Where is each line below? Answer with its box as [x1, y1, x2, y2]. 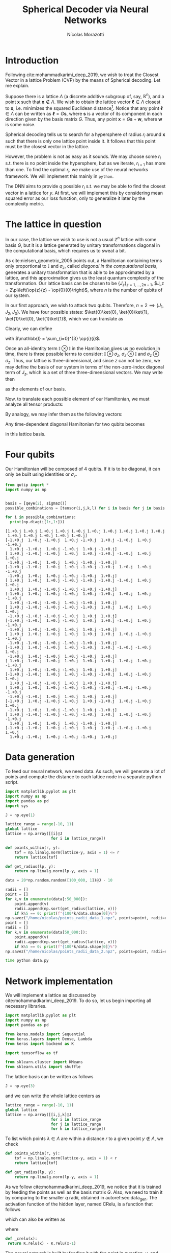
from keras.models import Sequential [5, 1031, 85, 1037]
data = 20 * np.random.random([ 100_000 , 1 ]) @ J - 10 [5, 878, 113, 883]
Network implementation [5, 975, 113, 987]
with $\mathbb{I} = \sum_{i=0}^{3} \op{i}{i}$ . [5, 335, 101, 341]
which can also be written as [5, 1216, 66, 1222]
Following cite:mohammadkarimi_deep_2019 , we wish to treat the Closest [5, 72, 159, 78]
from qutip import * [5, 482, 49, 488]
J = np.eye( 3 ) [5, 1083, 36, 1089]
